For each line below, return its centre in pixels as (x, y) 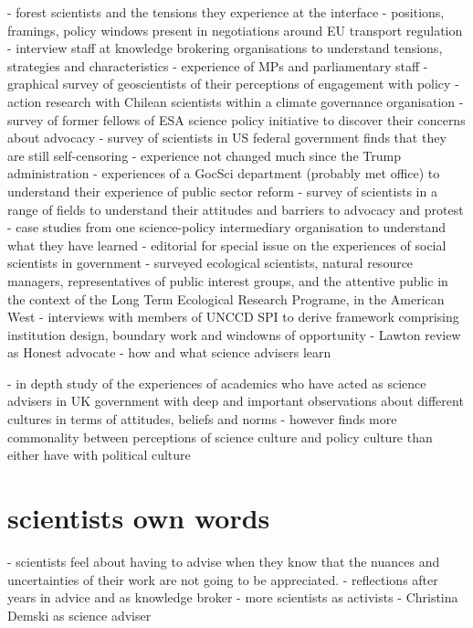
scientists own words (139, 518)
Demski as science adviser (79, 615)
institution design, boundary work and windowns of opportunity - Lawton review (234, 334)
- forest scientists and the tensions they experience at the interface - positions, (226, 12)
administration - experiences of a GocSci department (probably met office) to (224, 173)
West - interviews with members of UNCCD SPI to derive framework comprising (233, 317)
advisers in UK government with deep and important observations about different (236, 401)
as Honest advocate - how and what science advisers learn (169, 352)
